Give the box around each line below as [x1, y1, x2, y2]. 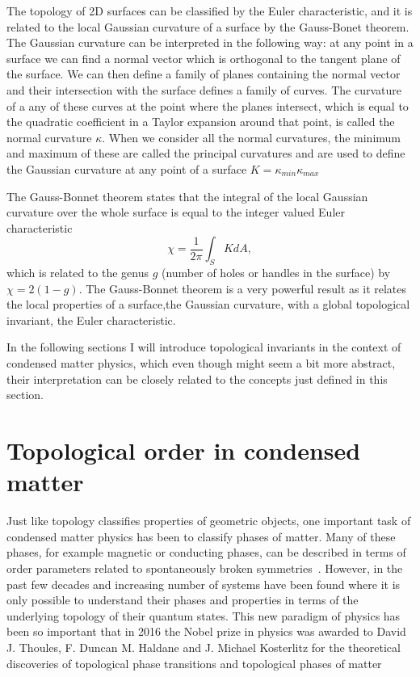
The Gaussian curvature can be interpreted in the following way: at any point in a [6, 34, 414, 51]
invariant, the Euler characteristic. [6, 311, 176, 328]
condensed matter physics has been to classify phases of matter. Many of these [6, 528, 396, 545]
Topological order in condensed [6, 434, 361, 467]
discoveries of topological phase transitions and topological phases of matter [6, 654, 382, 671]
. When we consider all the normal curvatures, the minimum [102, 128, 401, 145]
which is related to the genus [6, 264, 149, 281]
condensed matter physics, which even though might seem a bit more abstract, [6, 355, 396, 372]
